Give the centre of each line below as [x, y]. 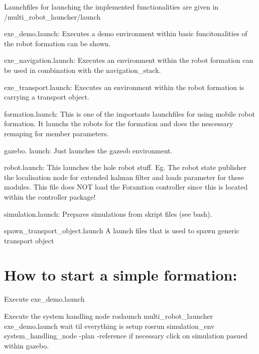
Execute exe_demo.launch [44, 299]
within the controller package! [50, 196]
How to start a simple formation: [121, 275]
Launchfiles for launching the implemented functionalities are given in [111, 7]
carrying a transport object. [47, 97]
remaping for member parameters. [56, 133]
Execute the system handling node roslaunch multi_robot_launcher [109, 316]
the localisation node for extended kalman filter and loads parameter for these [124, 177]
